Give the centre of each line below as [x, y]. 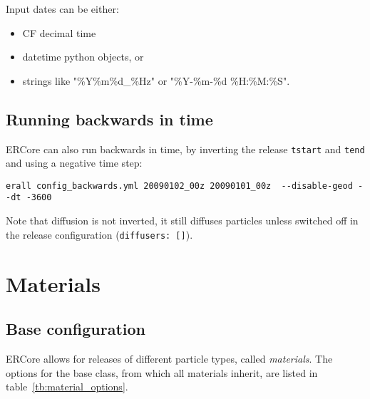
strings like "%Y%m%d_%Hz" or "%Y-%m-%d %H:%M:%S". [156, 80]
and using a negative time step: [74, 163]
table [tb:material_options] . [67, 387]
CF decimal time [59, 32]
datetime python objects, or [83, 57]
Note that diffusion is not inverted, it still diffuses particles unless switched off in [182, 221]
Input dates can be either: [62, 9]
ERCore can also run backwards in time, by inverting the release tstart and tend [185, 149]
